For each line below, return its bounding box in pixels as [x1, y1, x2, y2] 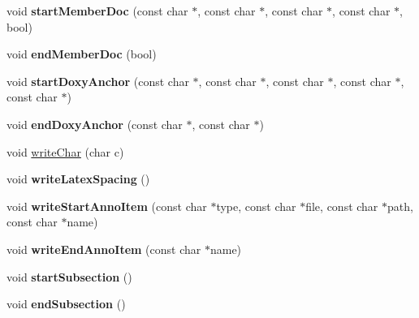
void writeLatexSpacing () [6, 170, 150, 187]
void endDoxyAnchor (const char [6, 115, 183, 132]
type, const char [216, 197, 296, 214]
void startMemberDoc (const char [6, 2, 188, 19]
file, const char [305, 197, 378, 214]
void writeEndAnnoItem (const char [6, 240, 201, 257]
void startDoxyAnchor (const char [6, 72, 189, 89]
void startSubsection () [6, 268, 132, 285]
